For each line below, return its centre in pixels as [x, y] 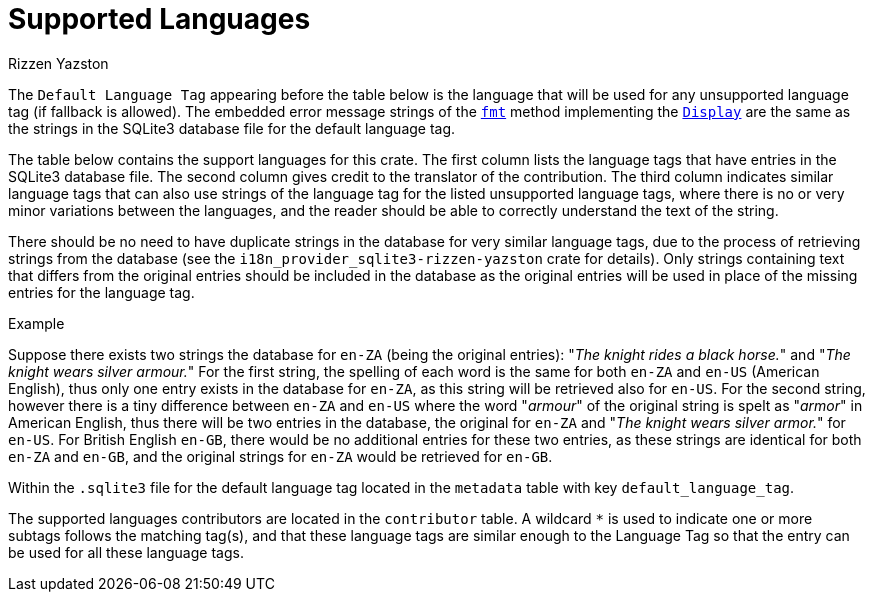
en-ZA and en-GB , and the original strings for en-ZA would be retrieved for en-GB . [280, 456]
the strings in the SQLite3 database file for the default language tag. [232, 128]
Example [36, 323]
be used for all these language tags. [126, 552]
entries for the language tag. [101, 292]
